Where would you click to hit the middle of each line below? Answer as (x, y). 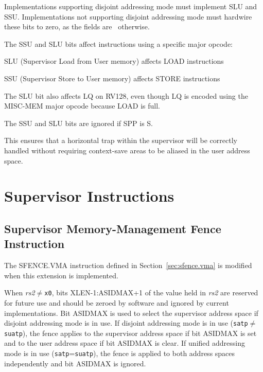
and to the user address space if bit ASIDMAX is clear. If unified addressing (125, 343)
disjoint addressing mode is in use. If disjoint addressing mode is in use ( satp (126, 323)
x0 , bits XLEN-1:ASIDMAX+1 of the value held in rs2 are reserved (151, 293)
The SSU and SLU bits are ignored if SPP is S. (79, 123)
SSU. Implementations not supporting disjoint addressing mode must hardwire (128, 16)
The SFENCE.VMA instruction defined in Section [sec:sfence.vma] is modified (128, 265)
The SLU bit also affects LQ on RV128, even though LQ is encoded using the (126, 95)
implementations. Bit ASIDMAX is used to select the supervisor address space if (131, 313)
